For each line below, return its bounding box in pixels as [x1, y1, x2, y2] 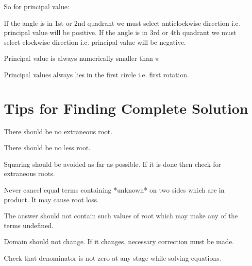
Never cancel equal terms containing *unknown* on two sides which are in [4, 185, 225, 195]
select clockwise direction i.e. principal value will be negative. [4, 36, 186, 47]
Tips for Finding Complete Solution [4, 98, 249, 118]
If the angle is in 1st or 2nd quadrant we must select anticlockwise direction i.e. [4, 18, 240, 28]
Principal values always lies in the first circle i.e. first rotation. [4, 69, 189, 79]
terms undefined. [4, 220, 54, 230]
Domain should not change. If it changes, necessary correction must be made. [4, 236, 234, 247]
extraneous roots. [4, 168, 55, 178]
